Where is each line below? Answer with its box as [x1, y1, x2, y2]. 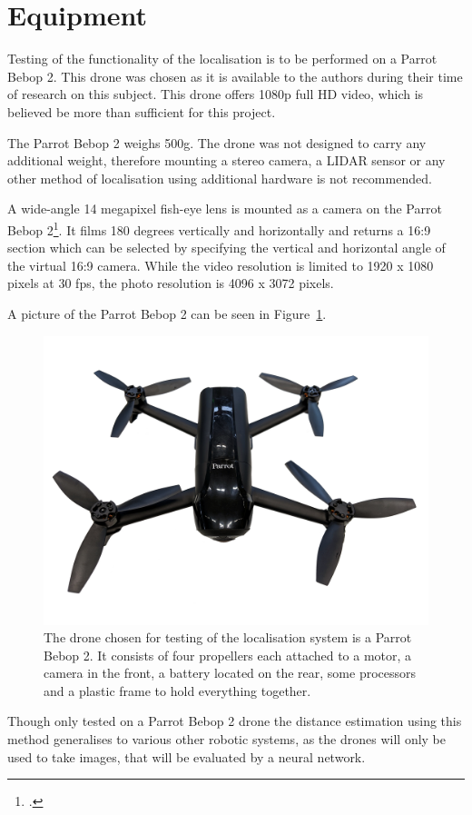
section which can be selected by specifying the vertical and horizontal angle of [7, 238, 446, 257]
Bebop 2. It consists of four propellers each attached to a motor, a [44, 645, 412, 664]
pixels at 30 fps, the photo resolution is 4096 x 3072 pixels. [7, 273, 334, 293]
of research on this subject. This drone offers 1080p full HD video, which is [7, 84, 424, 104]
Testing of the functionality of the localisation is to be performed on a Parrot [7, 49, 438, 68]
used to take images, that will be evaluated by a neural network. [7, 747, 366, 766]
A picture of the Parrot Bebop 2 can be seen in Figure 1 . [7, 303, 327, 323]
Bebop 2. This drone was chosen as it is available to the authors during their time [7, 66, 463, 85]
